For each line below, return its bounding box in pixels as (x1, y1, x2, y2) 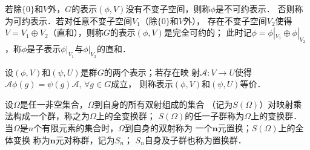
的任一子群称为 (185, 109, 245, 122)
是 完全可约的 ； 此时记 (163, 26, 252, 39)
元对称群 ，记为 (55, 133, 115, 146)
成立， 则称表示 (111, 77, 173, 90)
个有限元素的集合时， (33, 121, 119, 134)
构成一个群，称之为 (13, 109, 90, 122)
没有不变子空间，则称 (125, 2, 211, 15)
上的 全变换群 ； (96, 109, 156, 122)
